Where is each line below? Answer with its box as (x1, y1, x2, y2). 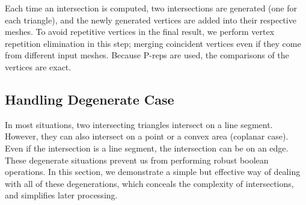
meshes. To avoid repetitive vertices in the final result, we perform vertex (5, 25, 275, 38)
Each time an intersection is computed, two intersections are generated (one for (5, 2, 297, 14)
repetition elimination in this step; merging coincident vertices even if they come (5, 37, 301, 49)
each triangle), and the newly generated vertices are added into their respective (5, 13, 296, 26)
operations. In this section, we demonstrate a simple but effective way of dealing (5, 165, 301, 178)
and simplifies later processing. (5, 189, 118, 201)
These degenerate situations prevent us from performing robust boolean (5, 153, 269, 166)
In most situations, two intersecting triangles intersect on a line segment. (5, 118, 273, 130)
